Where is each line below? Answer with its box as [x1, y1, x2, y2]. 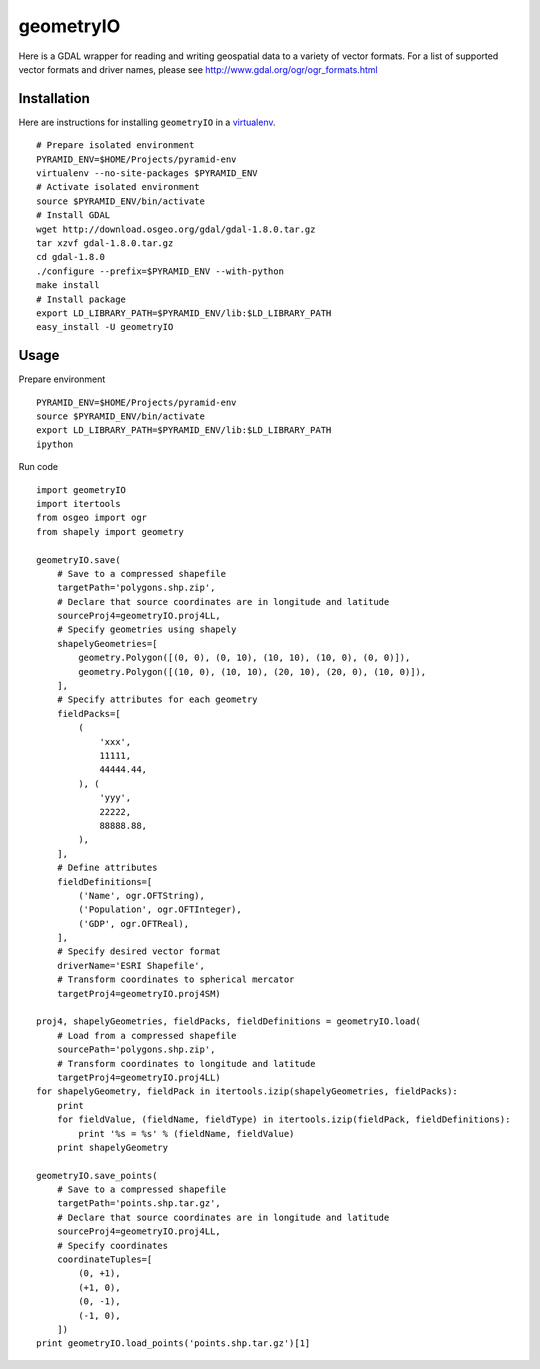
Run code [18, 461, 59, 473]
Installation [18, 90, 90, 107]
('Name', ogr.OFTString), [78, 890, 205, 901]
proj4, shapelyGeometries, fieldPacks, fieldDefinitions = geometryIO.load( [36, 1016, 422, 1027]
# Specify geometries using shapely [56, 624, 237, 635]
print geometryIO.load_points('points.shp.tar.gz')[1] [36, 1338, 311, 1349]
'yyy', [99, 792, 132, 804]
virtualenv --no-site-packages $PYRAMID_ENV [36, 168, 259, 179]
